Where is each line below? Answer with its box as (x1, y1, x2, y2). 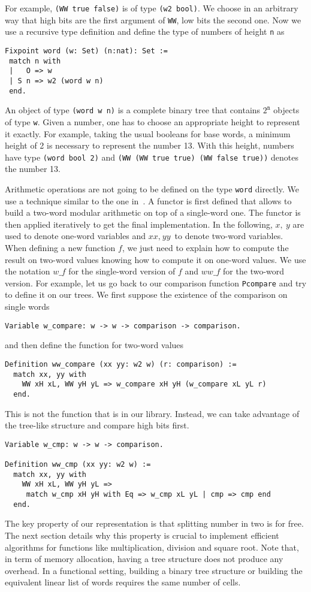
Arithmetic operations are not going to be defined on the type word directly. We (5, 183, 299, 195)
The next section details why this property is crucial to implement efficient (5, 528, 279, 541)
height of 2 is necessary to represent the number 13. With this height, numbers (5, 139, 294, 152)
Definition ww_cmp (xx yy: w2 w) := (5, 460, 151, 469)
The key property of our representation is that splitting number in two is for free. (5, 517, 304, 530)
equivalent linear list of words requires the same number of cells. (5, 576, 241, 588)
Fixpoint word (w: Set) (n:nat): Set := (5, 46, 168, 55)
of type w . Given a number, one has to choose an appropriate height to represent (5, 115, 300, 128)
